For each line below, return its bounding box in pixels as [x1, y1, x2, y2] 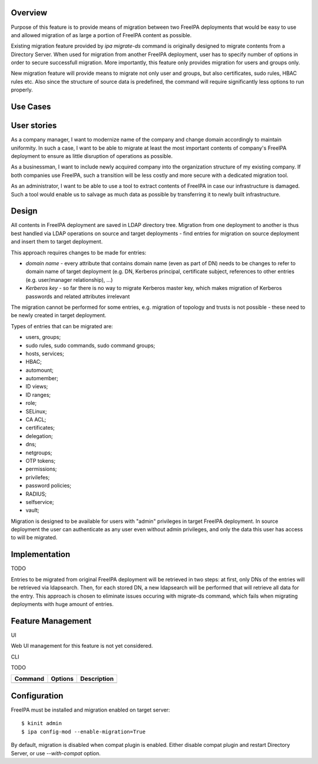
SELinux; [25, 407, 47, 415]
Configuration [11, 690, 64, 701]
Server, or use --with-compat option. [11, 749, 101, 757]
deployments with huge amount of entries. [11, 600, 114, 607]
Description [80, 675, 114, 683]
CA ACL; [25, 416, 47, 423]
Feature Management [11, 616, 92, 626]
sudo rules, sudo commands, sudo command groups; [25, 342, 155, 349]
